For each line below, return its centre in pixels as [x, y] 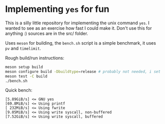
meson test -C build [27, 76]
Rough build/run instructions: [35, 58]
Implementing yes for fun [57, 9]
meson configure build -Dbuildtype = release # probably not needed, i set [83, 71]
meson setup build [24, 67]
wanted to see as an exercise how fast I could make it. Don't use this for [79, 28]
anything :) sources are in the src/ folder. [47, 33]
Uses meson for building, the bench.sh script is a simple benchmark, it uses [81, 43]
